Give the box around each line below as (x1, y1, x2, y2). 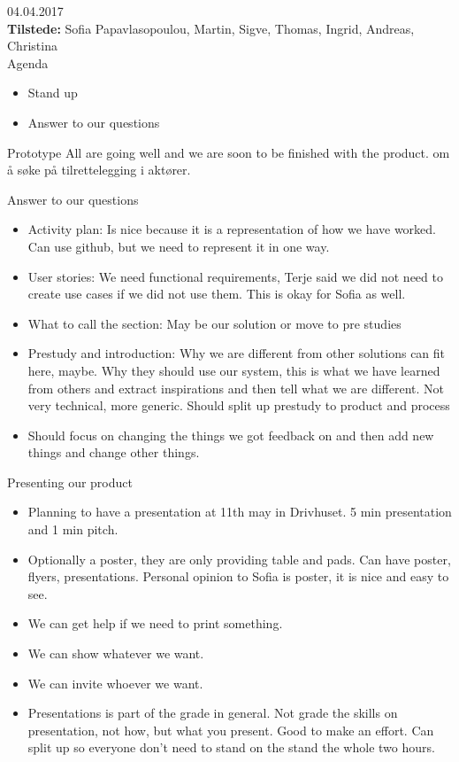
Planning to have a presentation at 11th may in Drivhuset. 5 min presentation (27, 502, 452, 521)
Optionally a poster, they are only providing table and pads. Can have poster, (27, 549, 451, 568)
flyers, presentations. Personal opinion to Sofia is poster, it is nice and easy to (27, 567, 449, 586)
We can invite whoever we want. (27, 673, 203, 692)
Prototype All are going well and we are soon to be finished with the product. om (7, 143, 450, 161)
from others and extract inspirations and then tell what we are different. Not (27, 378, 445, 397)
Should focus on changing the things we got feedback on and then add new (27, 425, 434, 444)
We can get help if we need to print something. (27, 614, 283, 633)
